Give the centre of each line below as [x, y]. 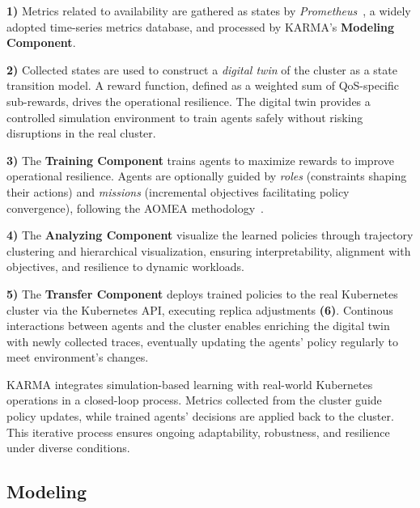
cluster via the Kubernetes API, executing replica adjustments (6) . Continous [200, 309]
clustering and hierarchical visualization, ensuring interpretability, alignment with [209, 250]
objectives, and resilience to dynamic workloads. [125, 267]
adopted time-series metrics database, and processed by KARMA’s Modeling [201, 26]
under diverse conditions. [68, 448]
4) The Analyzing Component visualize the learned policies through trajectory [210, 235]
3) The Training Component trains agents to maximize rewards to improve [200, 160]
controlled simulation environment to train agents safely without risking [185, 117]
